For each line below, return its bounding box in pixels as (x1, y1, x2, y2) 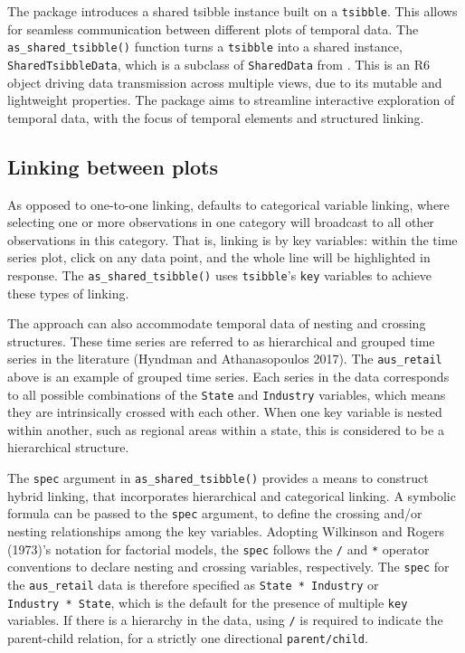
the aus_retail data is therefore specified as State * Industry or (7, 574, 379, 593)
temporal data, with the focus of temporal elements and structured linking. (7, 108, 424, 127)
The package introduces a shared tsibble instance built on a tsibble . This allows (7, 2, 458, 20)
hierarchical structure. (7, 438, 129, 457)
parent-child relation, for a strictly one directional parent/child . (7, 628, 368, 647)
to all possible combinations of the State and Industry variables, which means (7, 384, 446, 403)
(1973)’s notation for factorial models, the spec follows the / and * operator (7, 539, 430, 558)
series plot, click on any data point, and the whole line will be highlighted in (7, 248, 431, 267)
